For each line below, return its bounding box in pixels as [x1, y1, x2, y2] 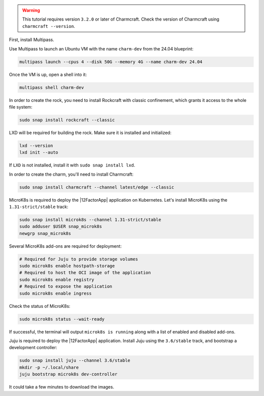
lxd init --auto [19, 150, 59, 155]
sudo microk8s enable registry [19, 277, 95, 282]
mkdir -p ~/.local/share [19, 365, 79, 370]
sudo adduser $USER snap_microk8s [19, 224, 102, 230]
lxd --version [19, 142, 53, 148]
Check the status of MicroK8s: [9, 303, 70, 309]
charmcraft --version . [22, 23, 75, 29]
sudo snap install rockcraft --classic [19, 117, 115, 122]
